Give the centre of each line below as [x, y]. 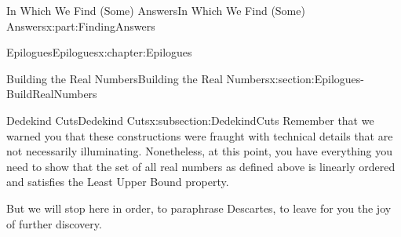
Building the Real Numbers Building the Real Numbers [138, 78]
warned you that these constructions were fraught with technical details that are [200, 135]
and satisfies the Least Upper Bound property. [118, 182]
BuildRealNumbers [52, 94]
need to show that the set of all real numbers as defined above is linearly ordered [201, 166]
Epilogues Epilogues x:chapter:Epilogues [99, 52]
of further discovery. [54, 223]
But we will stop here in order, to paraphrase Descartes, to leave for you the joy [199, 208]
